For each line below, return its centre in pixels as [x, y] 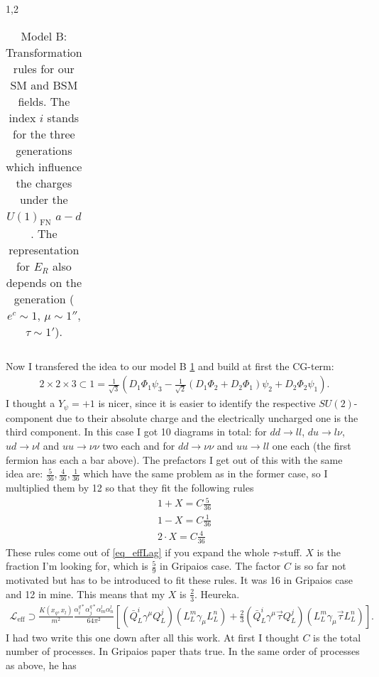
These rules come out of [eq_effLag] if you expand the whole [138, 552]
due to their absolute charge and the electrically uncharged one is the [207, 417]
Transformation [44, 52]
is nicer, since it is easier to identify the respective [207, 403]
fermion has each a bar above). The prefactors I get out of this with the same [174, 459]
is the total [337, 637]
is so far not [320, 566]
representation [44, 249]
